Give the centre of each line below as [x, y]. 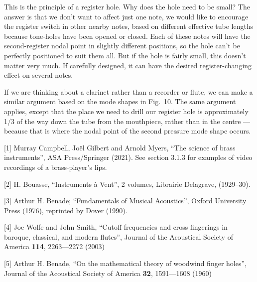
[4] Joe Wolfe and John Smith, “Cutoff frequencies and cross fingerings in [116, 227]
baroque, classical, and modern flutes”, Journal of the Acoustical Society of [119, 236]
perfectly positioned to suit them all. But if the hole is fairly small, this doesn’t [125, 55]
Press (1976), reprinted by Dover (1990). [66, 210]
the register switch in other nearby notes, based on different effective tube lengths [129, 26]
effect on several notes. [39, 75]
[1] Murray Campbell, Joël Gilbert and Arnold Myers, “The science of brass [120, 147]
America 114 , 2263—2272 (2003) [54, 246]
